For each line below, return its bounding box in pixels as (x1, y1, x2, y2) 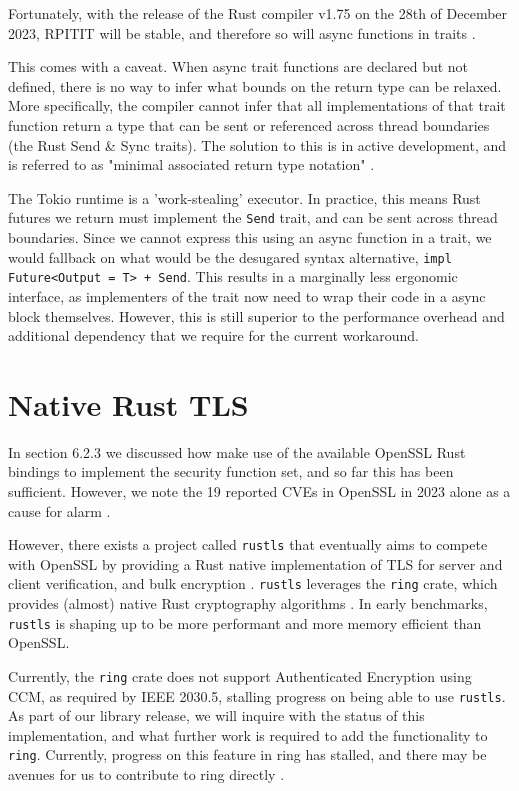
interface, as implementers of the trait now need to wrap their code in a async (8, 285, 486, 306)
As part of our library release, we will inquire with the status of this (8, 705, 425, 726)
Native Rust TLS (8, 383, 249, 424)
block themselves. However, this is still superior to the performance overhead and (8, 305, 505, 326)
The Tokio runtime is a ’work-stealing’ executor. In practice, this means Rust (8, 187, 481, 208)
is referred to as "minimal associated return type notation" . (8, 154, 375, 175)
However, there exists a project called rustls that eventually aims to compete (8, 534, 488, 555)
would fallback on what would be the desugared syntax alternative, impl (8, 246, 452, 267)
